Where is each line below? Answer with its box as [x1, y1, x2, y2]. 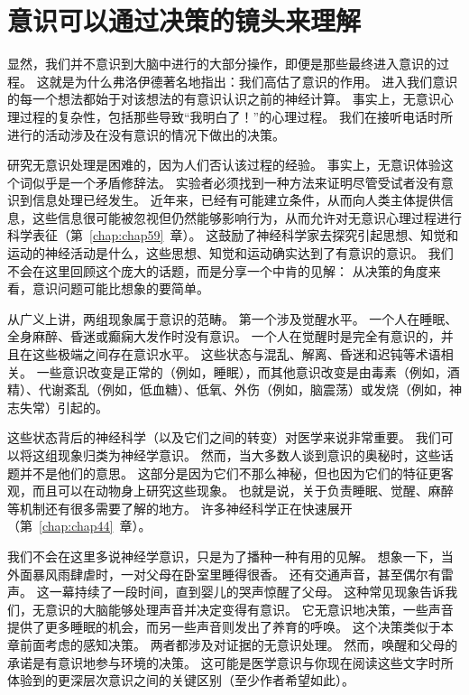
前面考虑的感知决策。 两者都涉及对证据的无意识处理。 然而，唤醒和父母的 [19, 635, 458, 653]
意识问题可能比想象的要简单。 [32, 279, 209, 298]
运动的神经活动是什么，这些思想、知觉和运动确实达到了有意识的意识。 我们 [7, 244, 454, 263]
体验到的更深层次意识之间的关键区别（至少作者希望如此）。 [7, 671, 354, 690]
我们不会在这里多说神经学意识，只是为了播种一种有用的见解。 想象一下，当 [7, 546, 454, 565]
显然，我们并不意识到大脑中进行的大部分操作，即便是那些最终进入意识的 [7, 54, 437, 73]
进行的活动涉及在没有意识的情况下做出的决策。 [7, 125, 285, 144]
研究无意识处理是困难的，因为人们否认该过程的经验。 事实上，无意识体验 [7, 155, 441, 174]
